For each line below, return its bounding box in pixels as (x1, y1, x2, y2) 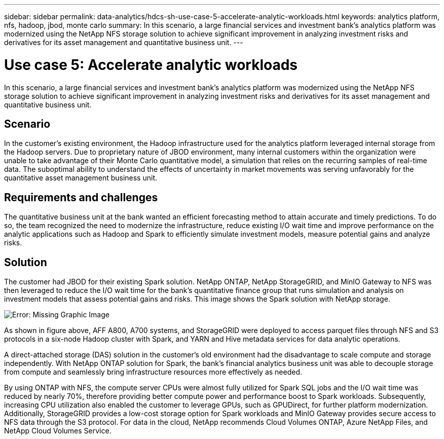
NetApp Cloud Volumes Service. (4, 426, 112, 435)
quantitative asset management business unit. (4, 173, 158, 182)
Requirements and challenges (4, 191, 158, 204)
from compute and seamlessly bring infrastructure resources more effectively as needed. (4, 368, 302, 377)
